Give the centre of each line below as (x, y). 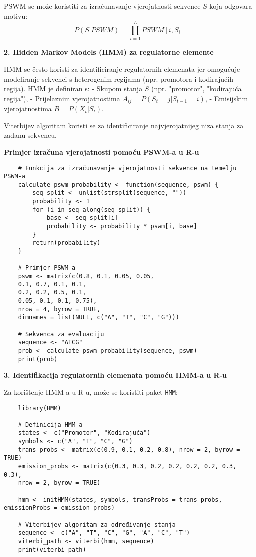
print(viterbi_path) (52, 549)
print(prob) (38, 359)
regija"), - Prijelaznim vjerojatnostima (62, 98)
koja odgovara (231, 6)
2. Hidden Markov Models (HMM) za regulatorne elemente (109, 52)
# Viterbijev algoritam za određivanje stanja (97, 524)
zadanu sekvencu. (30, 135)
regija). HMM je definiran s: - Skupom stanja (73, 89)
